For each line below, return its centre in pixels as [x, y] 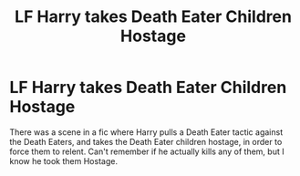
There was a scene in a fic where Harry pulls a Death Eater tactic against [146, 132]
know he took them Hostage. [64, 160]
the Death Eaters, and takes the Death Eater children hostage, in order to [146, 141]
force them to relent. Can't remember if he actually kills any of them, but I [147, 151]
